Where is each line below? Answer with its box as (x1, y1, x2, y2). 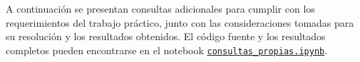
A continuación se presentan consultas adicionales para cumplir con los (6, 1, 315, 15)
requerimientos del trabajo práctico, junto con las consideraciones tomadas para (6, 15, 354, 30)
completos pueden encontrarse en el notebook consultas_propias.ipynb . (6, 42, 328, 57)
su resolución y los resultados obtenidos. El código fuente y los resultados (6, 29, 326, 44)
